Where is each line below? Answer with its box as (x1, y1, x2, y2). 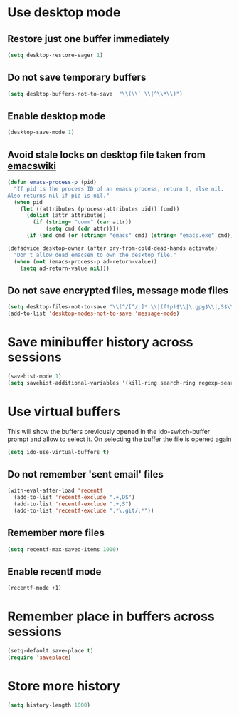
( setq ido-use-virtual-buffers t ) (7, 448, 110, 455)
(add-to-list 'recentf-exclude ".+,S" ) (14, 500, 132, 508)
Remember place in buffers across (7, 608, 215, 625)
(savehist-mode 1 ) (7, 373, 62, 380)
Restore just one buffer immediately (7, 33, 170, 45)
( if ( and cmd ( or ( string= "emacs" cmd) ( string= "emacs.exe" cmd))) (26, 232, 237, 239)
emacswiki (7, 160, 57, 172)
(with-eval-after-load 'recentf (7, 487, 103, 495)
